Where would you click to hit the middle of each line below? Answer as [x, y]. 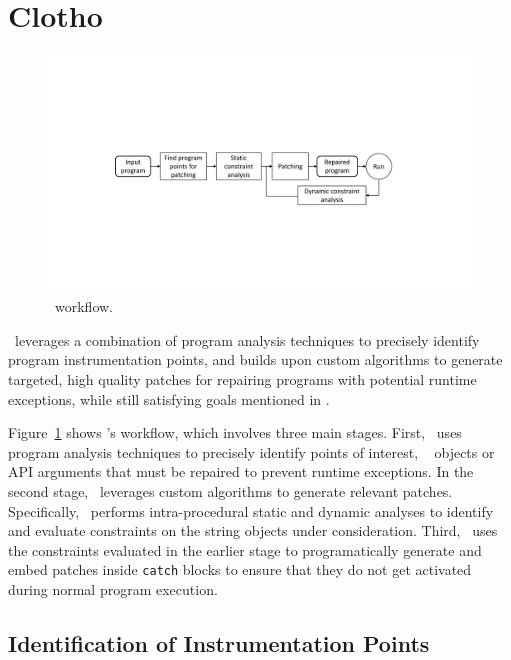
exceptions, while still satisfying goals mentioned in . [169, 398]
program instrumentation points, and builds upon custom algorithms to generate [255, 359]
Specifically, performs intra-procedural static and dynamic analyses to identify [251, 510]
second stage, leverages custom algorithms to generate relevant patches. [230, 490]
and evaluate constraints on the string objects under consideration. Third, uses [253, 530]
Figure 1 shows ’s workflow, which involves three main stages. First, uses [235, 432]
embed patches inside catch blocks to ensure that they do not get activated [240, 569]
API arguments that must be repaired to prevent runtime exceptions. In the [241, 471]
